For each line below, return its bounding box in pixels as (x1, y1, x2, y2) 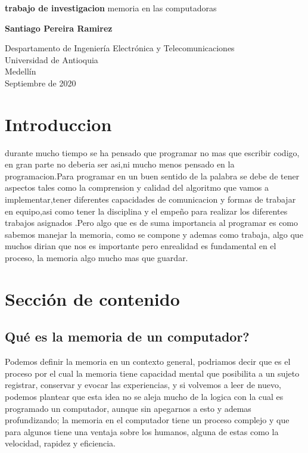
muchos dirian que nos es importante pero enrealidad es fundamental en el (5, 240, 276, 252)
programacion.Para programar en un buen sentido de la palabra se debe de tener (5, 169, 300, 182)
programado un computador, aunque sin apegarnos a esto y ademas (5, 402, 251, 414)
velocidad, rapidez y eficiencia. (5, 437, 116, 449)
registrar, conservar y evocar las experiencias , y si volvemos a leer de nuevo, (5, 378, 281, 391)
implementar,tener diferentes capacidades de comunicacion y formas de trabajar (5, 193, 296, 206)
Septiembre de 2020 (5, 76, 76, 89)
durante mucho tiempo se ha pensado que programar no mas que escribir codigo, (5, 146, 300, 159)
